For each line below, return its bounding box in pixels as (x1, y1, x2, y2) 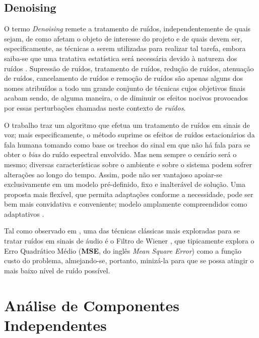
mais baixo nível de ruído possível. (4, 265, 110, 275)
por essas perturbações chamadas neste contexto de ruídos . (4, 102, 186, 113)
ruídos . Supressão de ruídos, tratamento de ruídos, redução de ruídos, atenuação (4, 63, 254, 73)
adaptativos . (4, 208, 44, 219)
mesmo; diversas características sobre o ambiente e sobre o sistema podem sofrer (4, 159, 252, 169)
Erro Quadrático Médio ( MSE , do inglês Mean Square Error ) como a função (4, 245, 241, 256)
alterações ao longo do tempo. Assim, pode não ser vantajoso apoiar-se (4, 169, 222, 179)
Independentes (4, 314, 107, 335)
